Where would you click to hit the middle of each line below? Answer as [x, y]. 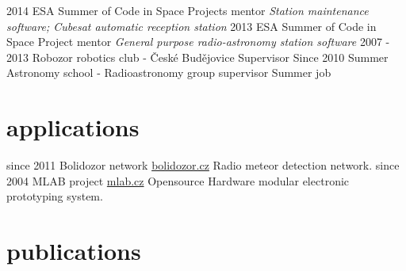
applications [73, 127]
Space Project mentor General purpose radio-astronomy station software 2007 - [198, 42]
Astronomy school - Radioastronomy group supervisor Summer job [169, 73]
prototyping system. [55, 196]
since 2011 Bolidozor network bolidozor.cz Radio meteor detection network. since [203, 165]
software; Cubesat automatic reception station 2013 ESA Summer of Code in [192, 26]
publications [74, 251]
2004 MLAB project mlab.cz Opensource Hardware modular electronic [178, 180]
